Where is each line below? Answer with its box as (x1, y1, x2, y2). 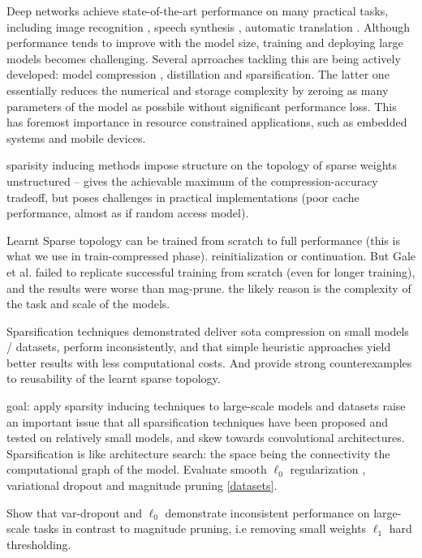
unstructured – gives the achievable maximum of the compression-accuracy (6, 172, 378, 189)
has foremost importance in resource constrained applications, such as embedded (6, 114, 407, 131)
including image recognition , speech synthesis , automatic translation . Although (6, 18, 411, 35)
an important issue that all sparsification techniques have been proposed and (6, 413, 388, 430)
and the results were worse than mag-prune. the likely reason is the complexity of (6, 279, 411, 296)
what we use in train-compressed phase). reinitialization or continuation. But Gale (6, 247, 416, 264)
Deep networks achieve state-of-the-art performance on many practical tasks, (6, 2, 389, 19)
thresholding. (6, 535, 71, 552)
